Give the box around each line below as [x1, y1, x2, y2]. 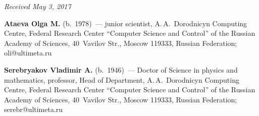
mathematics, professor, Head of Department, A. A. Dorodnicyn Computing [4, 74, 239, 85]
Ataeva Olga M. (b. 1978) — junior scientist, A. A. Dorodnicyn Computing [4, 18, 247, 28]
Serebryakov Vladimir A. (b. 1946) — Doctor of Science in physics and [4, 64, 238, 75]
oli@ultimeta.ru [4, 47, 52, 58]
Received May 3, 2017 [4, 1, 71, 11]
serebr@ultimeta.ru [4, 104, 63, 114]
